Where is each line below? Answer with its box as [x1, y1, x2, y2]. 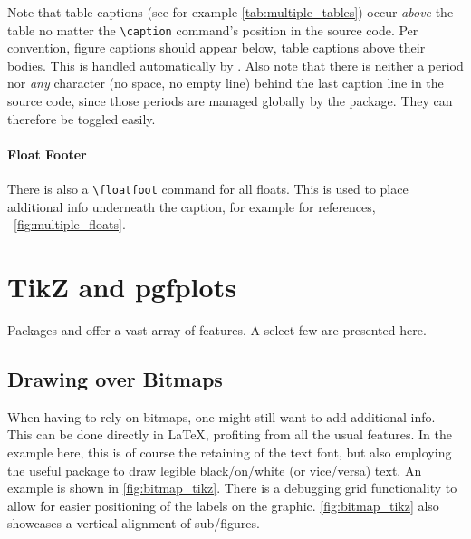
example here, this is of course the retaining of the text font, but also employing [7, 442, 452, 461]
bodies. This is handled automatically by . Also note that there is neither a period [7, 55, 464, 74]
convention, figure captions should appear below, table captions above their [7, 38, 426, 57]
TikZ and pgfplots [7, 268, 236, 305]
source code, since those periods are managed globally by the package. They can [7, 91, 453, 111]
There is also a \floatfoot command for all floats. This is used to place [7, 179, 409, 198]
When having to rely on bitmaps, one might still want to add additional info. [7, 407, 436, 426]
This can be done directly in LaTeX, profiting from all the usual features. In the [7, 425, 452, 444]
